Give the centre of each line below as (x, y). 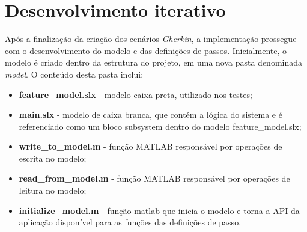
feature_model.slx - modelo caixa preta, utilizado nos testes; (135, 94)
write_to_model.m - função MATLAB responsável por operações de (150, 146)
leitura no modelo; (53, 190)
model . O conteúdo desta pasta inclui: (74, 74)
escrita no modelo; (53, 158)
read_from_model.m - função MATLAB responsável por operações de (154, 178)
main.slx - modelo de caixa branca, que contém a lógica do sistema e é (150, 114)
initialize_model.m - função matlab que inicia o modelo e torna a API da (159, 210)
